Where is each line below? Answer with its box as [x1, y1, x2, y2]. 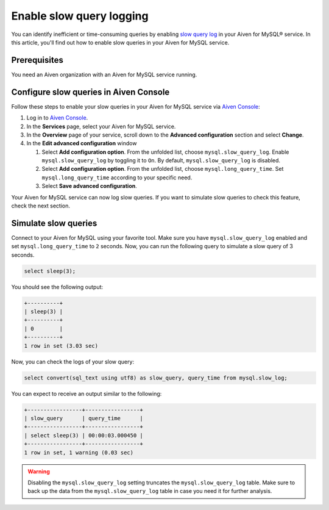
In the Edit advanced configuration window [26, 140, 137, 147]
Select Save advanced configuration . [41, 182, 137, 190]
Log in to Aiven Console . [26, 114, 88, 121]
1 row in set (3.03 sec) [24, 342, 99, 349]
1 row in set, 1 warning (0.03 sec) [24, 449, 134, 456]
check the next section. [11, 202, 70, 210]
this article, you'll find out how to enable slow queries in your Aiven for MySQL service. [11, 38, 230, 46]
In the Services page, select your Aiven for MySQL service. [26, 123, 176, 130]
